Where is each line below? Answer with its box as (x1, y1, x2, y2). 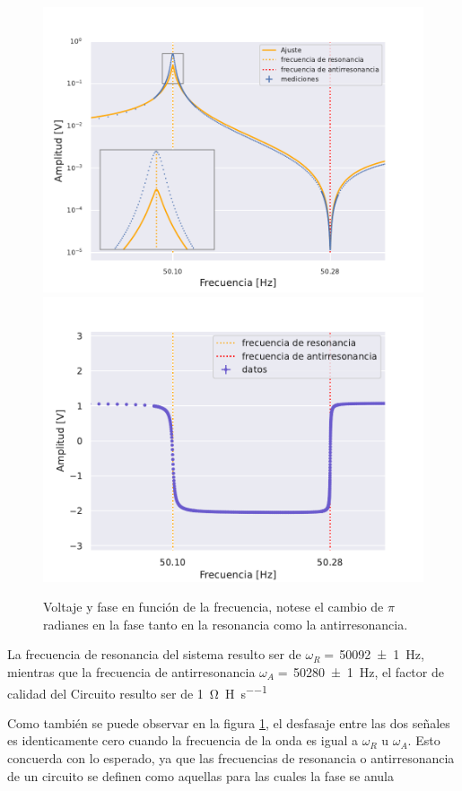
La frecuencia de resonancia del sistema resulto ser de (7, 645, 301, 664)
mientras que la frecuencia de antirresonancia (7, 662, 256, 681)
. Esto (407, 731, 440, 750)
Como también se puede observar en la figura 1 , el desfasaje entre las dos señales (7, 713, 450, 732)
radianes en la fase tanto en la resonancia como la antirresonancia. (43, 614, 408, 633)
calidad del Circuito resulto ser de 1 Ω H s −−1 (7, 681, 267, 702)
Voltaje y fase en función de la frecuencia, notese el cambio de (43, 597, 384, 616)
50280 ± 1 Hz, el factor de (292, 662, 444, 681)
